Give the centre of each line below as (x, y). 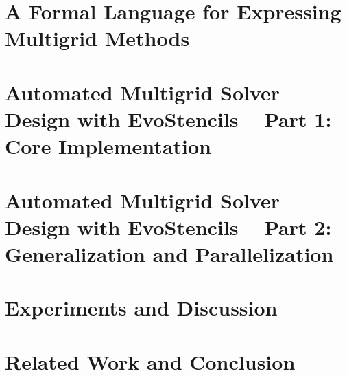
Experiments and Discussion (141, 308)
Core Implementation (108, 146)
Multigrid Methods (97, 38)
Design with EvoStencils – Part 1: (168, 119)
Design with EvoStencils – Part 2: (168, 226)
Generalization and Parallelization (169, 253)
